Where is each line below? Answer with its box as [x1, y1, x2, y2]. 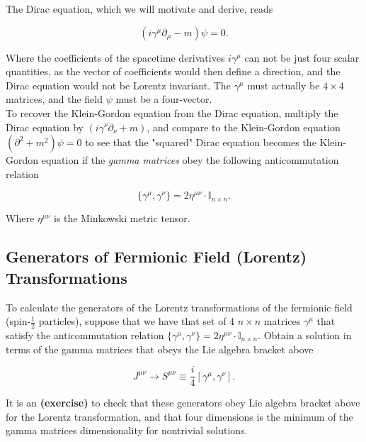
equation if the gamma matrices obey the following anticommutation [41, 153, 339, 167]
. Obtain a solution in [258, 327, 352, 342]
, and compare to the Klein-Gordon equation [147, 119, 341, 134]
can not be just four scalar [244, 50, 360, 65]
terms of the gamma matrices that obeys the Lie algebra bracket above [6, 341, 314, 356]
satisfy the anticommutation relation [6, 327, 164, 342]
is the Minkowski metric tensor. [53, 211, 190, 226]
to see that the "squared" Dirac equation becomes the [85, 135, 316, 150]
